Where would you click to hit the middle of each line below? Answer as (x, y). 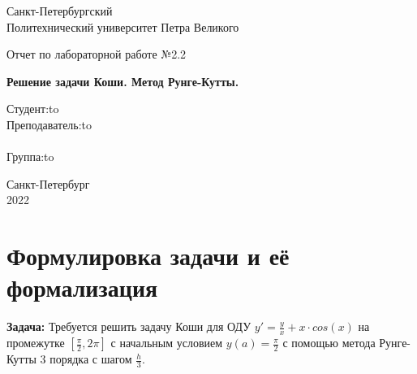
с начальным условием (167, 343)
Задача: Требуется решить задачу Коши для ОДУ (129, 326)
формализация (82, 287)
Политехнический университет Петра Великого (123, 26)
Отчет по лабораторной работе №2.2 (97, 54)
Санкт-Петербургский (60, 11)
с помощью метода (329, 343)
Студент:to (33, 109)
